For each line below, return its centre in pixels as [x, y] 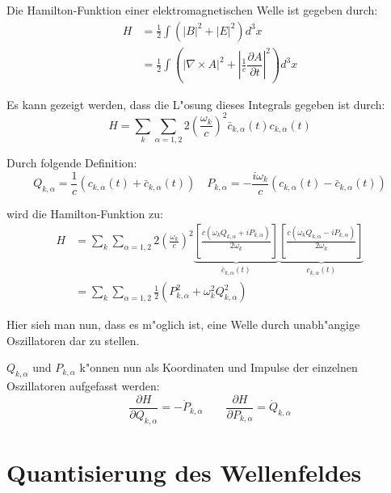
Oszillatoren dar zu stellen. [73, 340]
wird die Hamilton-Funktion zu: [85, 213]
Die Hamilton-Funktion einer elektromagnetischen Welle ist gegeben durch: [192, 10]
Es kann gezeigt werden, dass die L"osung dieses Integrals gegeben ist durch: [196, 104]
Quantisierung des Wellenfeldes [184, 472]
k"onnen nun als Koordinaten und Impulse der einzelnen [219, 367]
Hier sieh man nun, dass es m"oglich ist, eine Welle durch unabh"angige [183, 324]
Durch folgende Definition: [72, 163]
